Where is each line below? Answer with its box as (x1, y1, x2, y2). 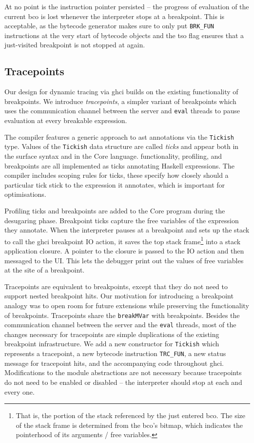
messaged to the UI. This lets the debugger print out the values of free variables (4, 255, 244, 265)
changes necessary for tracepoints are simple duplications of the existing (4, 329, 219, 339)
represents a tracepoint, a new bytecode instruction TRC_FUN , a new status (4, 348, 226, 359)
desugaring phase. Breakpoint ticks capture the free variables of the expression (4, 215, 239, 225)
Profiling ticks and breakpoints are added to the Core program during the (4, 205, 225, 215)
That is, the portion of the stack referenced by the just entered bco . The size (16, 410, 246, 421)
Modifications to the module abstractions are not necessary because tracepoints (4, 367, 242, 378)
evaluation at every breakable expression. (4, 115, 127, 126)
